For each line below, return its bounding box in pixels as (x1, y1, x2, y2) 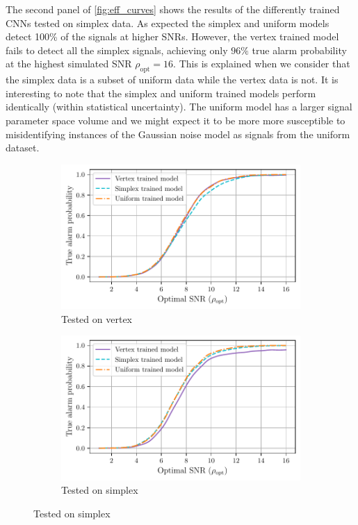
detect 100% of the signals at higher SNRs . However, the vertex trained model (6, 29, 339, 44)
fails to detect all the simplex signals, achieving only (6, 42, 228, 57)
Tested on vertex (61, 311, 132, 326)
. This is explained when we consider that (173, 56, 350, 71)
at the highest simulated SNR (6, 56, 132, 71)
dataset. (6, 140, 40, 155)
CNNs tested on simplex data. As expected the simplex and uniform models (6, 15, 329, 30)
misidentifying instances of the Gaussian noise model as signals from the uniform (6, 126, 350, 141)
